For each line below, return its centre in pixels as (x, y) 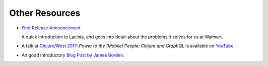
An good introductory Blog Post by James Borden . (73, 55)
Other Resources (45, 13)
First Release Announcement (51, 28)
